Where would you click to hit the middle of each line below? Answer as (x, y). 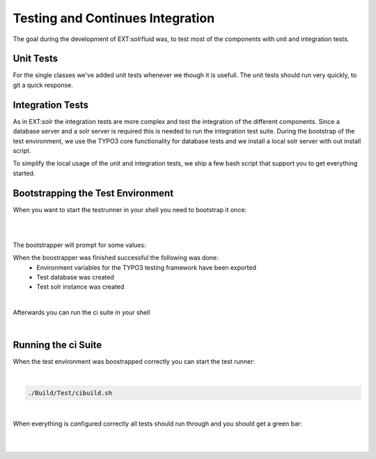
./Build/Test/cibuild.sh (70, 393)
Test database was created (76, 277)
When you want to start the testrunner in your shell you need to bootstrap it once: (130, 209)
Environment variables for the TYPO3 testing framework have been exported (147, 267)
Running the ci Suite (57, 345)
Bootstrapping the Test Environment (93, 193)
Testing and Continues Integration (114, 18)
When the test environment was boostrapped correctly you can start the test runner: (134, 362)
